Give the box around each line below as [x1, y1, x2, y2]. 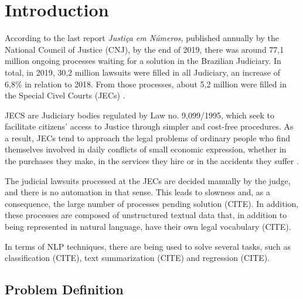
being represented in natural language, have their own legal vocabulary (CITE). [5, 220, 291, 233]
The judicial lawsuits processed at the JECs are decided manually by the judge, [5, 174, 291, 186]
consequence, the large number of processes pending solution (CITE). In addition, [5, 197, 299, 209]
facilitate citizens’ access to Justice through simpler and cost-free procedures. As [5, 120, 294, 132]
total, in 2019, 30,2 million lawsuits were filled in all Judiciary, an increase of [5, 66, 280, 78]
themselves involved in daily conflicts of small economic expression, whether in [5, 143, 287, 155]
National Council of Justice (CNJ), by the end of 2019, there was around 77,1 [5, 43, 284, 55]
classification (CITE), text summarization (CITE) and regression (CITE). [5, 252, 270, 264]
